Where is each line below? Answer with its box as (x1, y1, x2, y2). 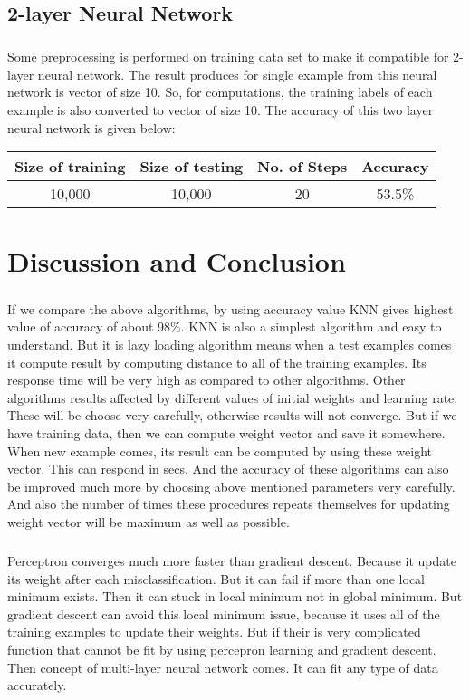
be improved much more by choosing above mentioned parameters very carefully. (7, 476, 456, 495)
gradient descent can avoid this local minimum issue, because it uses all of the (7, 604, 440, 623)
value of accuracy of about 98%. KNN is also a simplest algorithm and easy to (7, 317, 442, 336)
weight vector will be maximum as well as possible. (7, 513, 290, 531)
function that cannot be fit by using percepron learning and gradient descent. (7, 639, 436, 658)
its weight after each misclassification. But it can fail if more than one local (7, 569, 425, 588)
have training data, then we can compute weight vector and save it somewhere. (7, 424, 446, 443)
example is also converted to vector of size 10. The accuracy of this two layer (7, 100, 434, 119)
